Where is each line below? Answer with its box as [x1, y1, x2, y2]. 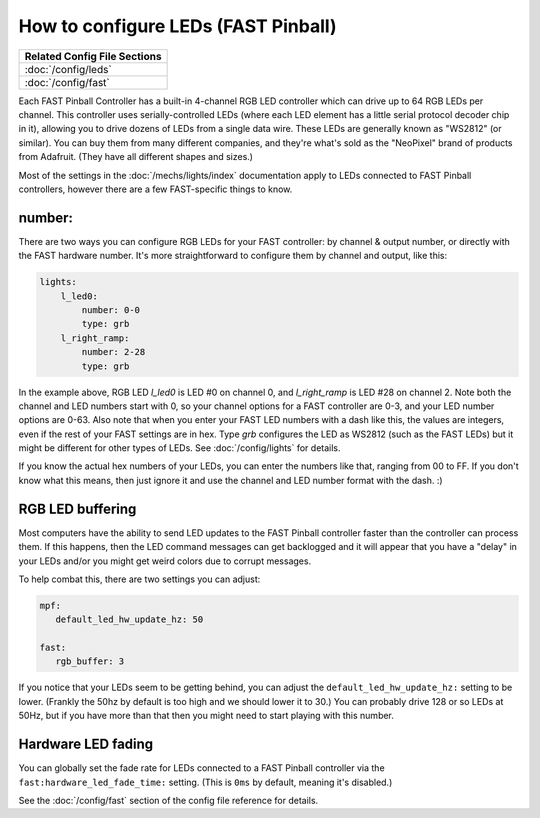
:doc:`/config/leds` [24, 62, 112, 76]
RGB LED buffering [18, 500, 137, 517]
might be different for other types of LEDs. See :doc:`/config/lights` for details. [18, 442, 341, 454]
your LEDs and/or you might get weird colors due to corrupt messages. [18, 555, 312, 567]
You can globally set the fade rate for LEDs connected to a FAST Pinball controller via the [18, 762, 385, 774]
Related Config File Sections [24, 49, 162, 63]
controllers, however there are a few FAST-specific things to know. [18, 183, 293, 195]
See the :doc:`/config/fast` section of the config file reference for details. [18, 794, 319, 806]
